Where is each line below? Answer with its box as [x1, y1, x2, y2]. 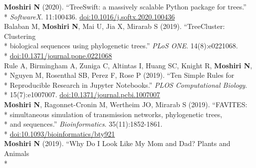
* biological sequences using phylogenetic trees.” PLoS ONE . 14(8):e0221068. [4, 40, 238, 51]
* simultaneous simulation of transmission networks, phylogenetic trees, [4, 109, 223, 119]
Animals [4, 148, 29, 158]
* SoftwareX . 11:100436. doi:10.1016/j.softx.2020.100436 [4, 11, 175, 21]
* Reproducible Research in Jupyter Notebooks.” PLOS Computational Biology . [4, 79, 248, 90]
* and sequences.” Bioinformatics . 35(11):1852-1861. [4, 119, 163, 129]
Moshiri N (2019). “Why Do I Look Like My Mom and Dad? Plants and [4, 138, 231, 149]
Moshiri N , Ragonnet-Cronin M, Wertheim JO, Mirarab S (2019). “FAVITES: [4, 99, 248, 109]
